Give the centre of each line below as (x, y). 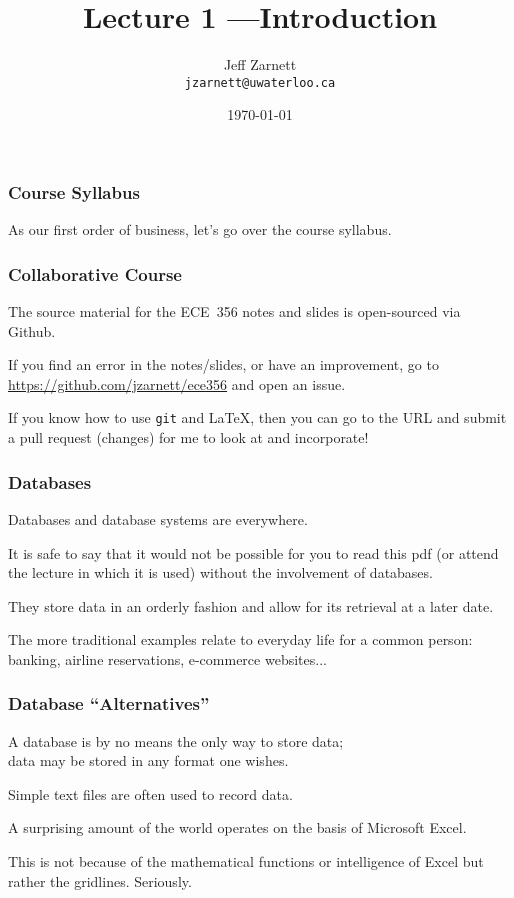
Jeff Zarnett (260, 64)
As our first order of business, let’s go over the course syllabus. (200, 229)
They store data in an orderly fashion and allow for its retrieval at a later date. (251, 605)
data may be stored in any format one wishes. (148, 760)
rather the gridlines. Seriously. (100, 880)
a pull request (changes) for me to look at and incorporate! (188, 437)
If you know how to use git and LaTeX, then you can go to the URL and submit (257, 417)
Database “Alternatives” (109, 703)
